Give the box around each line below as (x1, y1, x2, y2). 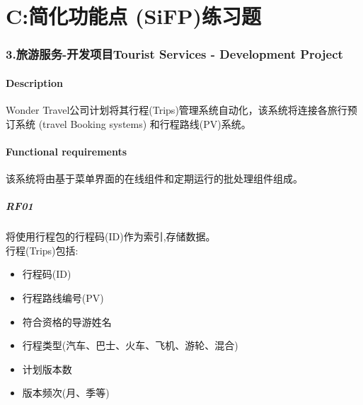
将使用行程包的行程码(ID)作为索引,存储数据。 (6, 229, 216, 244)
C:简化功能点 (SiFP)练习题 (6, 1, 262, 30)
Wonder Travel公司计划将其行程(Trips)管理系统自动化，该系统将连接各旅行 (6, 102, 347, 117)
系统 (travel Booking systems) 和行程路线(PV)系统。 (15, 116, 251, 131)
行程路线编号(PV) (22, 290, 104, 305)
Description (6, 75, 64, 90)
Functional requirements (6, 143, 127, 158)
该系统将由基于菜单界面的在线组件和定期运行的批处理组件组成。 (6, 171, 303, 185)
